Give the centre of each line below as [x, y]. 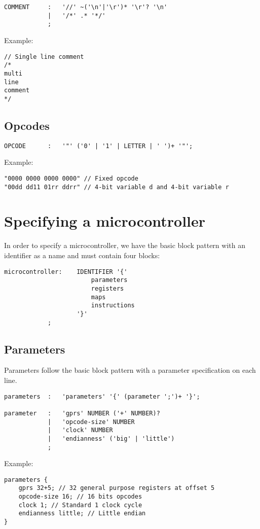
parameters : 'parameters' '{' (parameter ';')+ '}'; [102, 396]
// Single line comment [44, 57]
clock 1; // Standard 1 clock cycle [80, 505]
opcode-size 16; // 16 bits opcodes [80, 497]
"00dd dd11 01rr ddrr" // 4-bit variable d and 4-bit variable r [117, 187]
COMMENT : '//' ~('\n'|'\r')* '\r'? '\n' [86, 7]
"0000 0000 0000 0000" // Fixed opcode [71, 178]
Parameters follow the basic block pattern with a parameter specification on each [130, 370]
